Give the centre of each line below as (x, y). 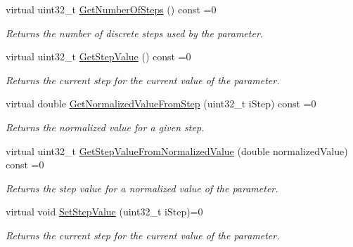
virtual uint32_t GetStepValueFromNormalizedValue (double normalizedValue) (177, 151)
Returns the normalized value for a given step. (105, 127)
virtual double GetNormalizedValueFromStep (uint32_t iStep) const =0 (161, 104)
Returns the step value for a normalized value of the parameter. (142, 188)
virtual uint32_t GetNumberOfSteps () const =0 (111, 9)
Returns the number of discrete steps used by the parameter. (135, 33)
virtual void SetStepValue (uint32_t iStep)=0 (104, 212)
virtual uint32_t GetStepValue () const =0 (98, 56)
